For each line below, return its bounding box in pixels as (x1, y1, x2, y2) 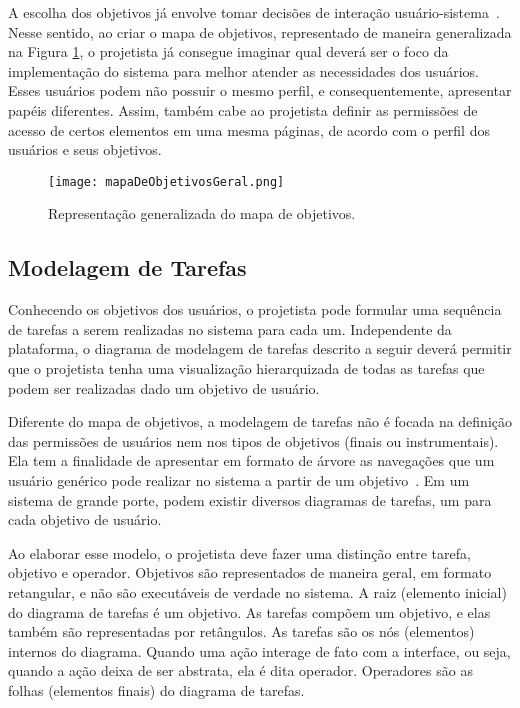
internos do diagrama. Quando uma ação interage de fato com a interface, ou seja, (8, 640, 511, 661)
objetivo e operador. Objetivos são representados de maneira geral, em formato (8, 562, 492, 583)
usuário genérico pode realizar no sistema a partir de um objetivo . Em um (8, 469, 470, 490)
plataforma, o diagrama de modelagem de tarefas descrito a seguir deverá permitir (8, 338, 512, 359)
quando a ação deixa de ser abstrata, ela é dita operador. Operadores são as (8, 660, 473, 681)
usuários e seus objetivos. (8, 139, 162, 160)
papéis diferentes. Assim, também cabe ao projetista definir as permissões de (8, 99, 478, 120)
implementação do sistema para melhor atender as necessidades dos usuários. (8, 60, 479, 81)
